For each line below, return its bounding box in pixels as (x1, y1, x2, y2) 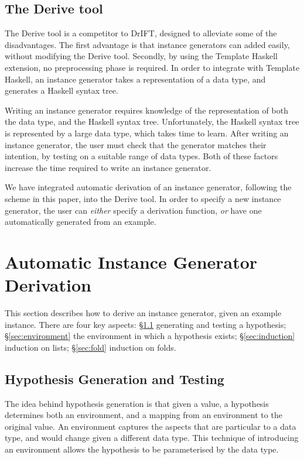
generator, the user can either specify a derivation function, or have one (5, 204, 262, 216)
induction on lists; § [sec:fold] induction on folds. (5, 341, 176, 353)
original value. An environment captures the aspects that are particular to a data (5, 420, 296, 432)
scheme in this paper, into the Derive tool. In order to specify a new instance (5, 192, 281, 204)
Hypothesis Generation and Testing (5, 369, 224, 388)
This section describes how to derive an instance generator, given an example (5, 307, 282, 319)
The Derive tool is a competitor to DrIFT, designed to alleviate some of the (5, 27, 277, 39)
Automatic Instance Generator (5, 249, 258, 273)
